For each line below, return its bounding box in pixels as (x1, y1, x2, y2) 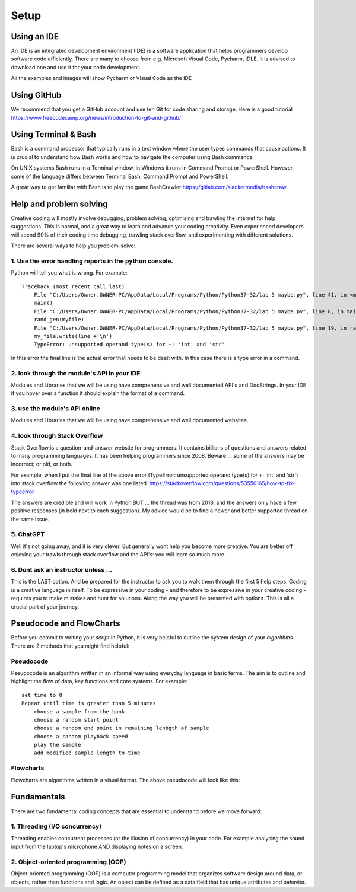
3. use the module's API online (11, 404, 100, 413)
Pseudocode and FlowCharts (11, 619, 121, 629)
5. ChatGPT (11, 530, 45, 539)
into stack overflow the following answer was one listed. (11, 480, 148, 487)
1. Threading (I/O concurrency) (11, 822, 102, 830)
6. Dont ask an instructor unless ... (11, 565, 113, 574)
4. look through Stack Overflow (11, 432, 103, 440)
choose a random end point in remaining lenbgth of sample (33, 725, 209, 732)
